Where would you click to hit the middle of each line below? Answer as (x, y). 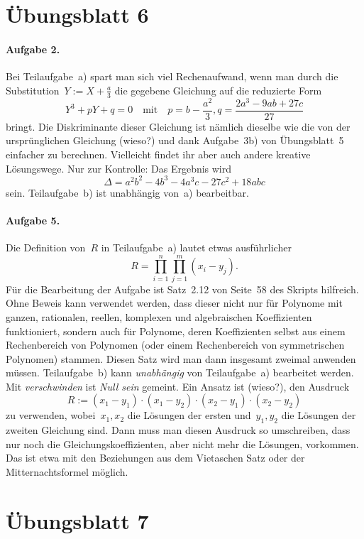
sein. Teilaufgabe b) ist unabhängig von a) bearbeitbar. (127, 192)
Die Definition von (46, 247)
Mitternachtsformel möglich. (67, 472)
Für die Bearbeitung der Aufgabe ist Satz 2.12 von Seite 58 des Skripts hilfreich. (182, 289)
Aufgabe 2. (33, 49)
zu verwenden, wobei (51, 415)
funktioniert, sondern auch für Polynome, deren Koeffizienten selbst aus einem (176, 331)
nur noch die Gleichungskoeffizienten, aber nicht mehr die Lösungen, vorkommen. (182, 443)
